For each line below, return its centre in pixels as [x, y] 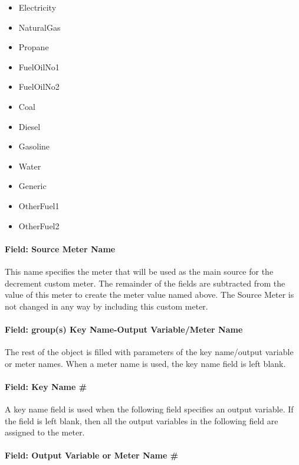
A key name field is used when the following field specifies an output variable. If [149, 409]
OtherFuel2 [39, 225]
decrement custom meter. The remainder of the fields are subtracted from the [145, 283]
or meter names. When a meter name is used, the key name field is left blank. [145, 363]
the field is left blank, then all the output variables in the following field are [142, 420]
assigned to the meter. [45, 432]
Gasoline [34, 146]
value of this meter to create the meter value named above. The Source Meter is [149, 295]
